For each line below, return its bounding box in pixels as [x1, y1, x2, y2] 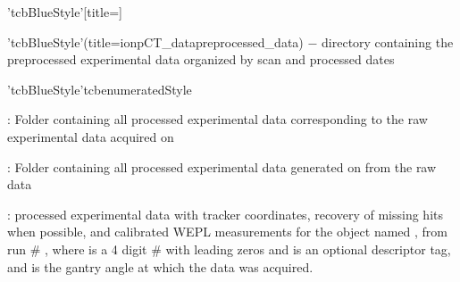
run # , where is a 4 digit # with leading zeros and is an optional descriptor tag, [7, 239, 451, 258]
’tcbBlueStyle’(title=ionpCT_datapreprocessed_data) [7, 32, 304, 51]
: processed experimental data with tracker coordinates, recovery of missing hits [7, 204, 443, 223]
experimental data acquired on [7, 127, 174, 145]
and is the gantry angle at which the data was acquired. [7, 257, 314, 276]
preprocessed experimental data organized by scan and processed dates [7, 50, 395, 69]
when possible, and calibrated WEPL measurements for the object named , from [7, 222, 447, 241]
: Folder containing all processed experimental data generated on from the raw [7, 157, 437, 176]
